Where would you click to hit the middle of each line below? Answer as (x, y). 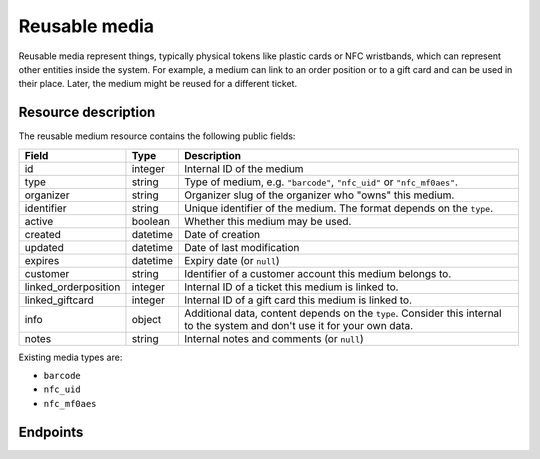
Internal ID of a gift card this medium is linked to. (298, 300)
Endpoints (51, 431)
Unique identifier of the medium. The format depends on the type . (338, 208)
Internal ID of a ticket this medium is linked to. (291, 287)
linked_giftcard (59, 300)
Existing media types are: (70, 357)
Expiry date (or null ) (231, 260)
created (43, 234)
